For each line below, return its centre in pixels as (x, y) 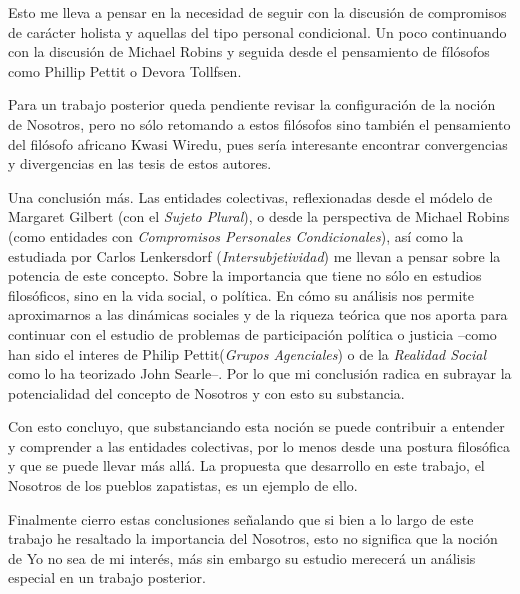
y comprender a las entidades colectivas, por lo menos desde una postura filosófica (259, 445)
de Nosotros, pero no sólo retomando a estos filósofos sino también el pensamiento (259, 123)
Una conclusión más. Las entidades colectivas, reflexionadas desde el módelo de (250, 196)
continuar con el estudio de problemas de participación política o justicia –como (252, 333)
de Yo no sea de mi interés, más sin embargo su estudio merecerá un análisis (242, 557)
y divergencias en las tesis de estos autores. (140, 163)
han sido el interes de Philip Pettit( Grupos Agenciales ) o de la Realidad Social (247, 353)
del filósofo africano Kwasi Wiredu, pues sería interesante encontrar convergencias (258, 143)
